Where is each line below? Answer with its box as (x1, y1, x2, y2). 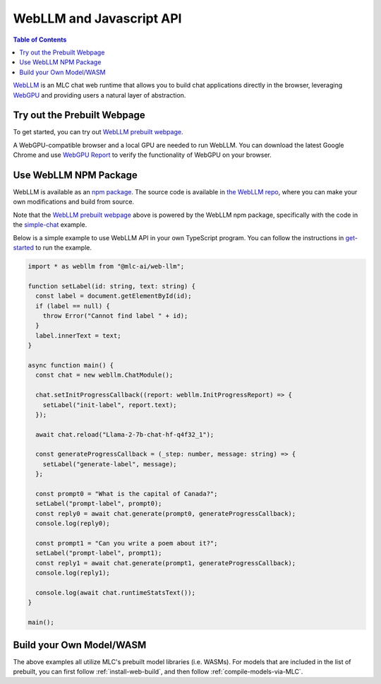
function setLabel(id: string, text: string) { (28, 282, 195, 290)
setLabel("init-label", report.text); (42, 401, 177, 409)
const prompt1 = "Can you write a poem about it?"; (35, 539, 218, 547)
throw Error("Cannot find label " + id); (42, 312, 188, 319)
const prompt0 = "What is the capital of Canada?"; (35, 490, 218, 498)
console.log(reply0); (35, 519, 111, 528)
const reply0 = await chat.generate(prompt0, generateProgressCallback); (35, 509, 296, 517)
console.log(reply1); (35, 569, 111, 577)
